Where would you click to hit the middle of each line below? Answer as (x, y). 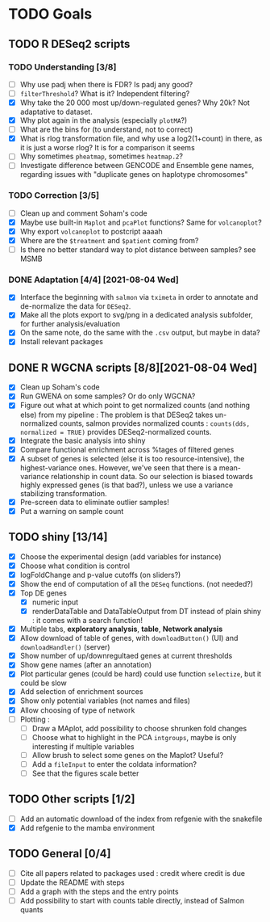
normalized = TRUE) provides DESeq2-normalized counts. (116, 432)
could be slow (43, 683)
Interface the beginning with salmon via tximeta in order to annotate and (139, 297)
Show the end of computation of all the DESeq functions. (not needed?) (137, 583)
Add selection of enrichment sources (81, 692)
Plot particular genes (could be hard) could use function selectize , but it (141, 674)
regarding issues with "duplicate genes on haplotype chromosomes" (134, 175)
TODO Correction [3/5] (54, 196)
